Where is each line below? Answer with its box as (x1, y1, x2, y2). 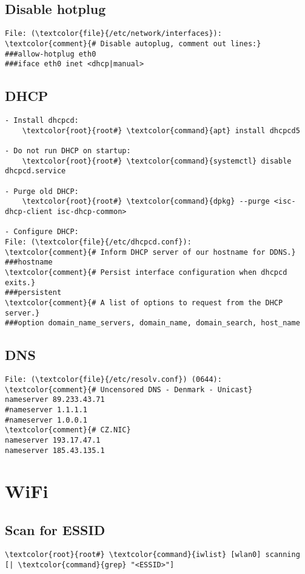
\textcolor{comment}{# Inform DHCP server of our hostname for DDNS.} (5, 247, 296, 257)
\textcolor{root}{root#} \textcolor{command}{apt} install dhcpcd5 (22, 126, 300, 135)
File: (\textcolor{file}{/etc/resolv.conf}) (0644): (5, 375, 222, 384)
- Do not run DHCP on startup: (5, 147, 131, 155)
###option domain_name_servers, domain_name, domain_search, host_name (5, 319, 300, 328)
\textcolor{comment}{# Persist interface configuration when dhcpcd (5, 268, 287, 277)
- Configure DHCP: (5, 227, 79, 237)
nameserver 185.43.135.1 (5, 446, 105, 455)
